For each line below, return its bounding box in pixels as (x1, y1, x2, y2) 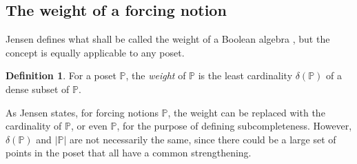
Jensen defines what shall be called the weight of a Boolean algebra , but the (6, 32, 330, 46)
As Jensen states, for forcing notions (6, 105, 159, 119)
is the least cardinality (198, 68, 293, 83)
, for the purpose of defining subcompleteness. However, (116, 119, 352, 133)
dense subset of (6, 81, 70, 96)
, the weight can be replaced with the (167, 105, 325, 119)
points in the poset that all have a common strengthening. (6, 145, 252, 160)
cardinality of (6, 119, 62, 133)
